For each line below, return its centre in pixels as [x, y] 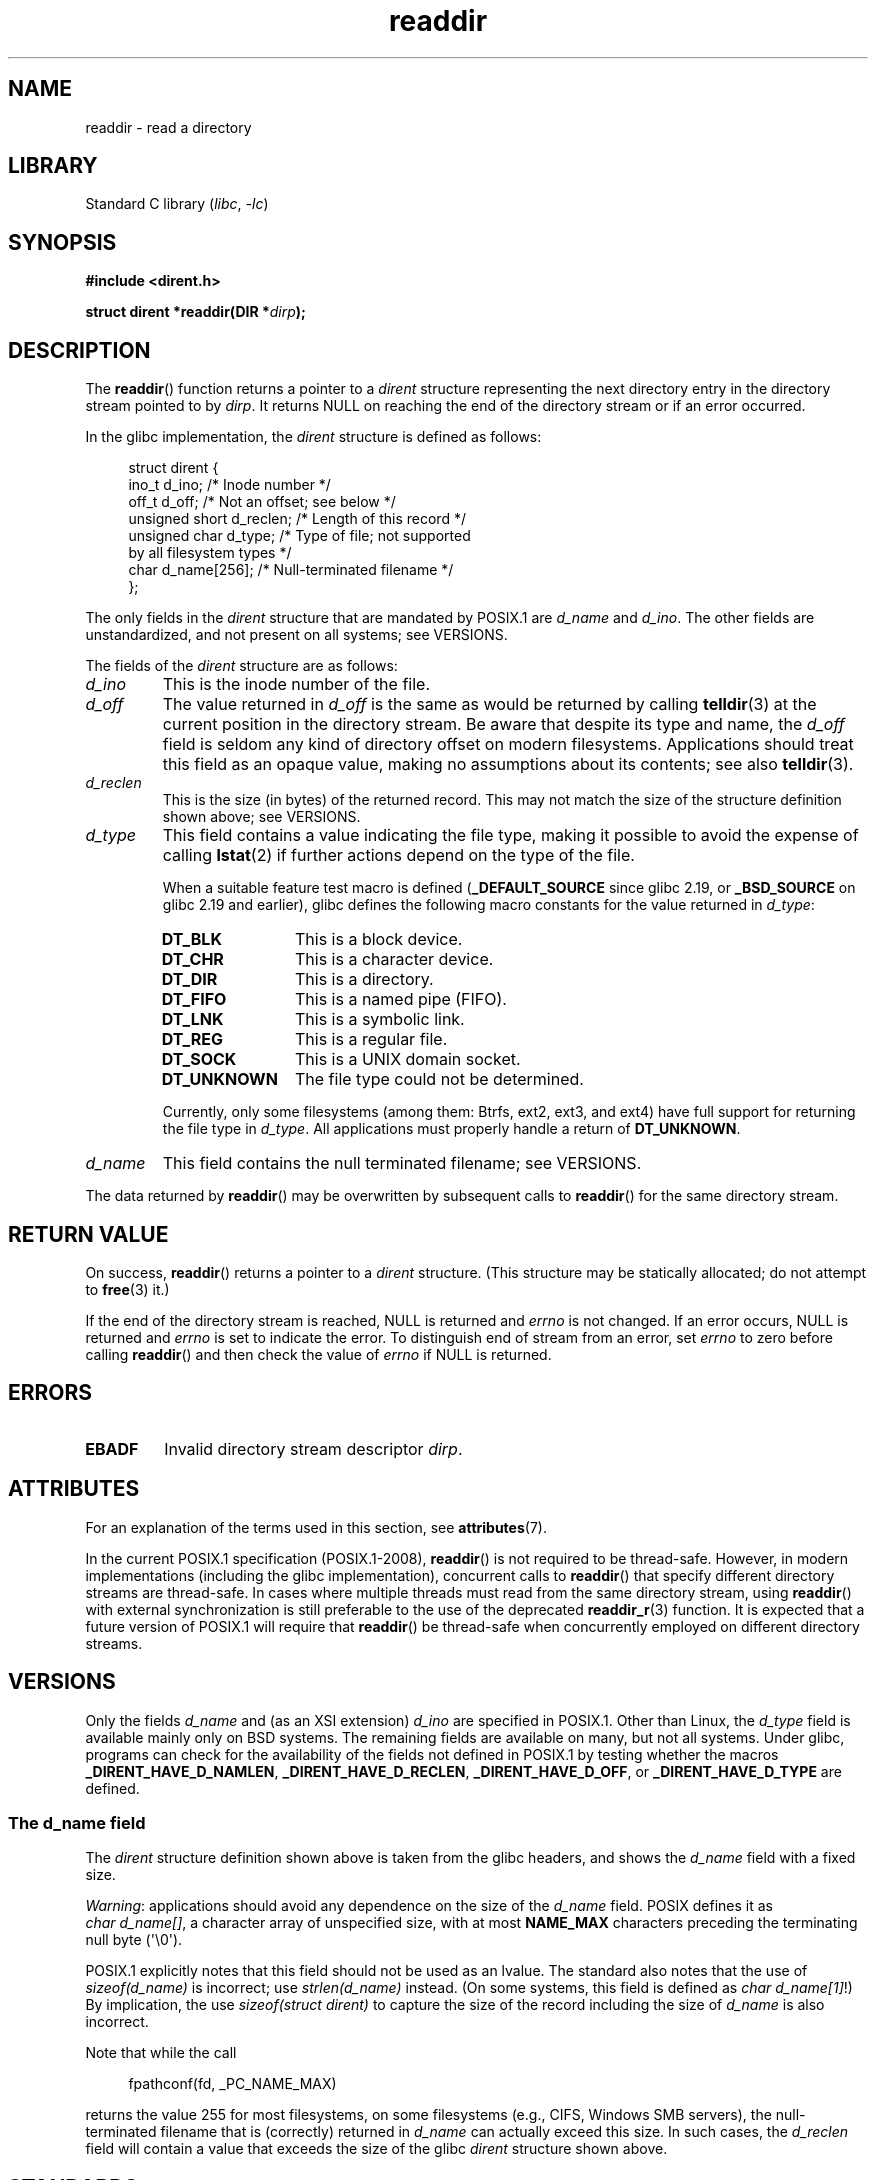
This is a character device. [394, 959]
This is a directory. [364, 979]
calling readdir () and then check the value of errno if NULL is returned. [318, 1354]
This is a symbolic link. [379, 1019]
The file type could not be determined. [439, 1079]
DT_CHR [192, 959]
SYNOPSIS [62, 242]
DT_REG [192, 1039]
